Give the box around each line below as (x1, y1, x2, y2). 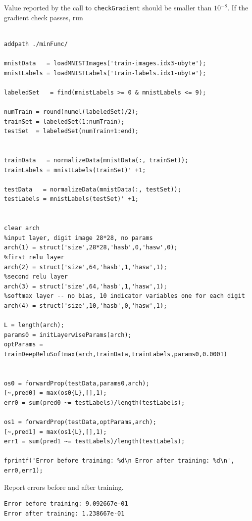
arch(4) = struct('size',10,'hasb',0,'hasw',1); (4, 302, 167, 309)
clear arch (4, 225, 40, 232)
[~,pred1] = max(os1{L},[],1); (4, 428, 107, 435)
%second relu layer (4, 273, 68, 281)
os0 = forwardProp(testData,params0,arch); (4, 379, 150, 387)
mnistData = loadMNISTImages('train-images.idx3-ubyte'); (4, 60, 206, 67)
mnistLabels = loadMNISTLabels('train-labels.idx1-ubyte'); (4, 69, 206, 77)
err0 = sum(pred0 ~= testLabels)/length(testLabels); (4, 399, 185, 406)
